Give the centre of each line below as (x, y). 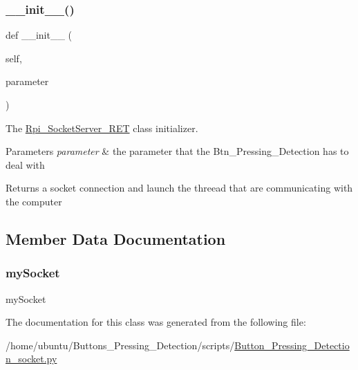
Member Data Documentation (116, 238)
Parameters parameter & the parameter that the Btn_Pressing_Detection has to (177, 151)
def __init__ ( (39, 35)
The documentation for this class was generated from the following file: (156, 322)
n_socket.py (31, 359)
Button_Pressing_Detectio (292, 345)
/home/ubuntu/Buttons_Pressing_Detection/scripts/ (120, 345)
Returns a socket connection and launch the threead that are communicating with (179, 188)
